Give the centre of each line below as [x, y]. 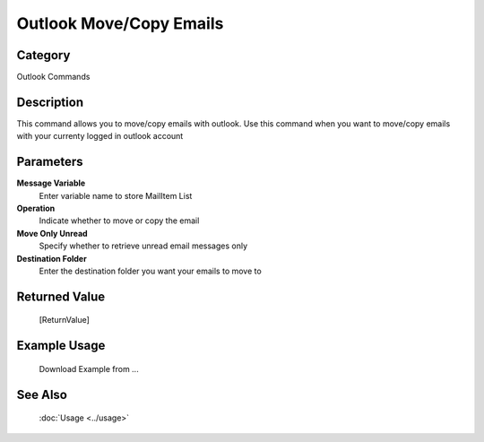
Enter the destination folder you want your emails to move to [150, 271]
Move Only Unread [52, 233]
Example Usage [61, 346]
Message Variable [51, 183]
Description [50, 102]
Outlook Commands [53, 77]
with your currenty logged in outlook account [100, 136]
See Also [42, 394]
